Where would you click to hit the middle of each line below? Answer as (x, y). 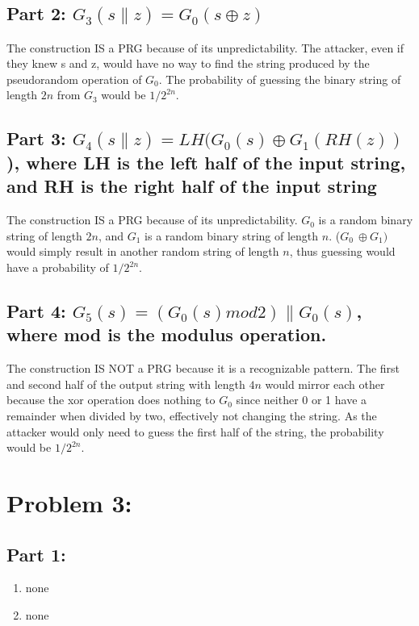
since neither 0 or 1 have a (302, 400)
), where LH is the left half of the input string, (206, 163)
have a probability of (58, 267)
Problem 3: (69, 503)
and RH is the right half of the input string (192, 186)
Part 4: (36, 311)
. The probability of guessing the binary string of (280, 79)
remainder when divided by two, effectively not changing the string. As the (192, 416)
